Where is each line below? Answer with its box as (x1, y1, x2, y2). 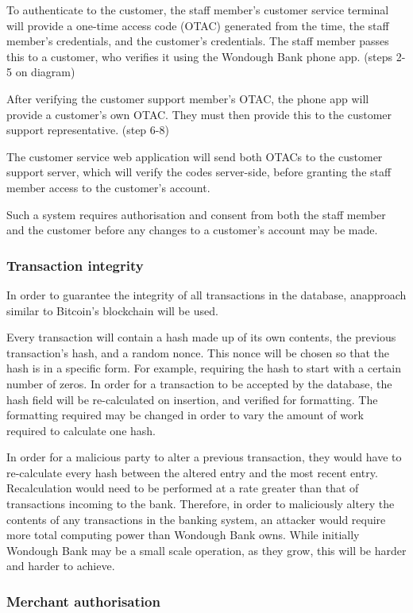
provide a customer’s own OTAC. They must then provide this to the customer (6, 106, 392, 122)
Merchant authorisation (6, 591, 160, 611)
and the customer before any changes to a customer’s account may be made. (6, 222, 378, 238)
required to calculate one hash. (6, 422, 156, 438)
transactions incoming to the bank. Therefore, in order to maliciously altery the (6, 495, 395, 512)
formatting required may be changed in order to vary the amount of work (6, 407, 364, 423)
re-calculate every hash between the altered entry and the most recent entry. (6, 464, 378, 480)
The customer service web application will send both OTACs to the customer (6, 148, 383, 164)
